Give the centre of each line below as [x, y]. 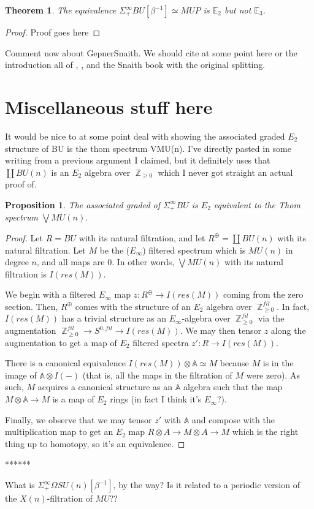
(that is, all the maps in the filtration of [157, 375]
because [234, 363]
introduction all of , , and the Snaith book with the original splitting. [135, 65]
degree [17, 262]
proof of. [21, 184]
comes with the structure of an [133, 306]
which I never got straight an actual [225, 172]
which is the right [265, 432]
